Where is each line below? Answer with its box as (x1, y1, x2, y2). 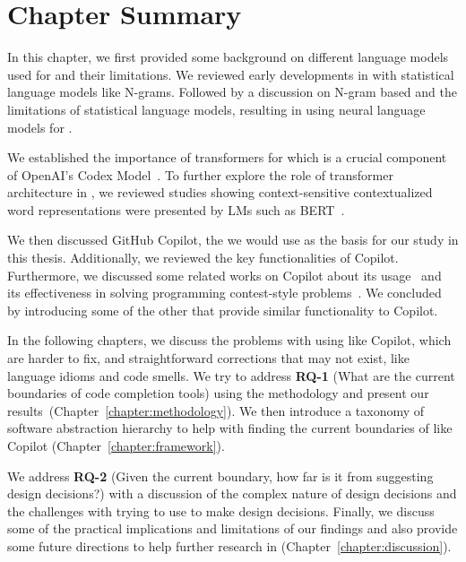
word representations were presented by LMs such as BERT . (7, 200, 345, 219)
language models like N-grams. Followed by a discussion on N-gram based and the (7, 82, 457, 101)
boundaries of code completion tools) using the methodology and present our (7, 384, 429, 402)
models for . (7, 117, 73, 136)
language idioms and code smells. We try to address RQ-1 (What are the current (7, 366, 455, 385)
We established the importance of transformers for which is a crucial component (7, 148, 447, 167)
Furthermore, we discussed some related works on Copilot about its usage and (7, 265, 442, 284)
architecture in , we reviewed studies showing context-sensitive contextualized (7, 183, 433, 202)
